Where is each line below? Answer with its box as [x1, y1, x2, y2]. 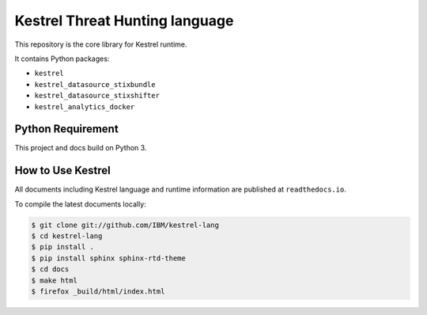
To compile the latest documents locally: [14, 199, 146, 209]
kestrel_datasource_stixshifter [34, 91, 160, 101]
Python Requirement [14, 123, 119, 136]
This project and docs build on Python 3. [14, 143, 147, 153]
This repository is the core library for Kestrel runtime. [14, 40, 187, 49]
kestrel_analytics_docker [34, 102, 135, 111]
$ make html [31, 275, 78, 285]
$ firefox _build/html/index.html [31, 287, 165, 296]
